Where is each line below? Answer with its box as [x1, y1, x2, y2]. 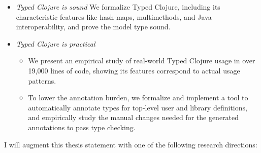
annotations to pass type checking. [28, 122, 136, 132]
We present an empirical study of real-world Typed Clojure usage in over [28, 55, 255, 66]
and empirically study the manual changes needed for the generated [28, 112, 239, 123]
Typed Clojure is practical [16, 38, 95, 49]
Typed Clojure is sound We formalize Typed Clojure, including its [16, 2, 220, 12]
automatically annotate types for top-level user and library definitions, [28, 102, 247, 112]
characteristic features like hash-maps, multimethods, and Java [16, 11, 212, 22]
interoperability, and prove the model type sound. [16, 21, 171, 32]
